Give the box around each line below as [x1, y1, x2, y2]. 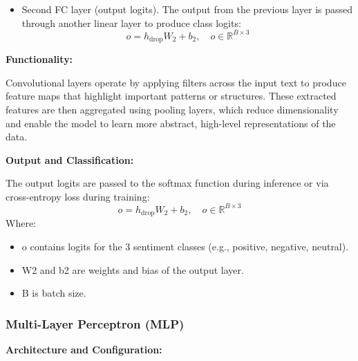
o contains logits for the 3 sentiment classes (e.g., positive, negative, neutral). [21, 239, 349, 254]
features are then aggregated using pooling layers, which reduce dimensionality [6, 102, 339, 116]
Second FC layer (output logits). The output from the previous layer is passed [21, 2, 353, 16]
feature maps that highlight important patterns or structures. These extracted [6, 89, 337, 103]
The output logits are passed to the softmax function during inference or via [6, 176, 329, 190]
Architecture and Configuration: [6, 342, 162, 357]
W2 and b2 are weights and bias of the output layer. [21, 262, 244, 277]
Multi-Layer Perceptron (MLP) [6, 315, 185, 332]
